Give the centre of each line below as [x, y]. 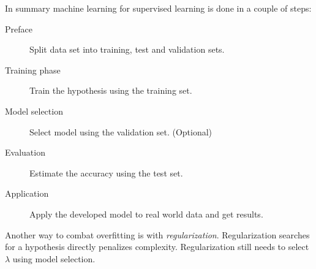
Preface [19, 28]
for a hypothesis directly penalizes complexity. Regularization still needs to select [157, 247]
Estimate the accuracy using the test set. [106, 172]
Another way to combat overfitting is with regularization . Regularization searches [157, 234]
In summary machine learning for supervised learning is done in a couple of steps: [158, 8]
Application [27, 193]
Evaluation [25, 152]
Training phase [33, 70]
